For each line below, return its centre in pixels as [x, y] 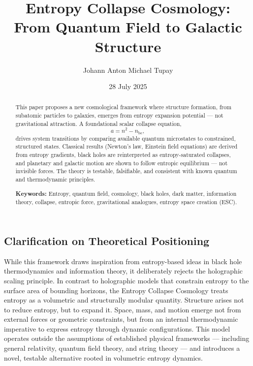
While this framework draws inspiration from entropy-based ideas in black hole [123, 261]
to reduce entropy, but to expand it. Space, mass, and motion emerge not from [123, 309]
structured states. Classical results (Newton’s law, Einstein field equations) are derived [126, 146]
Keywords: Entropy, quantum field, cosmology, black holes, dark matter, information [126, 193]
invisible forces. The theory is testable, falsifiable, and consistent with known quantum [126, 171]
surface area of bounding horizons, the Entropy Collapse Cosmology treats [116, 290]
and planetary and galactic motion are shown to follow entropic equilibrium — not [122, 163]
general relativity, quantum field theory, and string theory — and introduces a [122, 348]
